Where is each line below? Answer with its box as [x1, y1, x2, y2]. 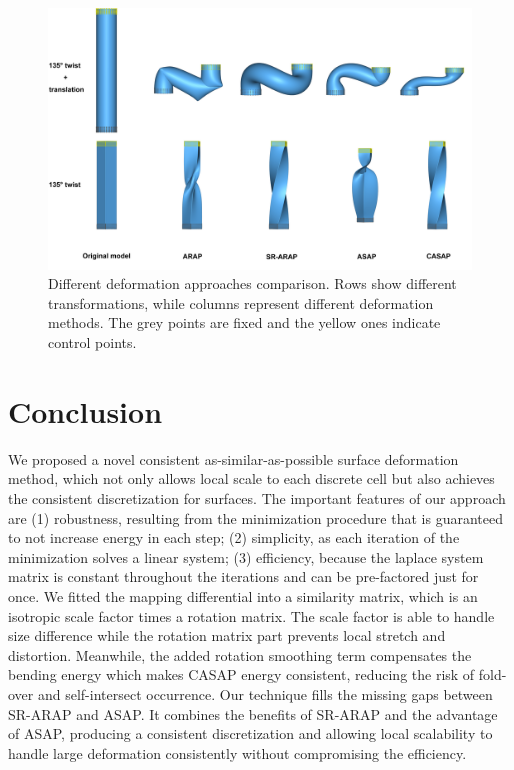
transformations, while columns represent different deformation [48, 292, 434, 313]
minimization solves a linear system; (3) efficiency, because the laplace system [8, 546, 484, 567]
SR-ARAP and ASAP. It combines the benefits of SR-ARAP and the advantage [8, 703, 498, 724]
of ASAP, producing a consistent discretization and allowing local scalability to [8, 723, 493, 744]
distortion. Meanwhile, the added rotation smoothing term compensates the [8, 644, 472, 665]
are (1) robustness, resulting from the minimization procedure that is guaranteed [8, 507, 503, 528]
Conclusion [8, 390, 163, 431]
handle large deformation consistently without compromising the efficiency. [8, 742, 467, 763]
